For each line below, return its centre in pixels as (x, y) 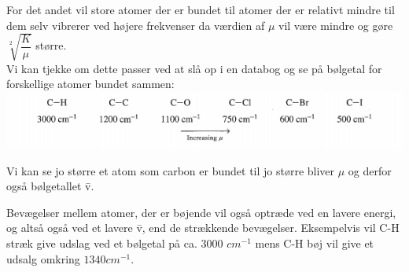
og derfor (370, 170)
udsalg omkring (43, 258)
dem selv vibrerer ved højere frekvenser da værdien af (136, 25)
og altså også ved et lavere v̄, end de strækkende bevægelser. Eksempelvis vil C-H (203, 228)
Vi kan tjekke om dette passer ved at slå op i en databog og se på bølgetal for (194, 68)
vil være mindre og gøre (336, 25)
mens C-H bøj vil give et (315, 243)
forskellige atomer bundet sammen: (90, 84)
